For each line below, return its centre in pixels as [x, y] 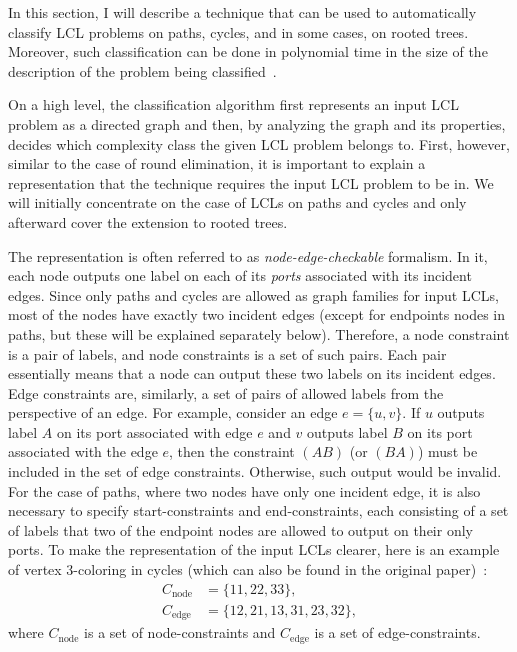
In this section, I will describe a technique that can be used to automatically [242, 12]
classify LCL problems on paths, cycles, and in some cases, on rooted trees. [238, 31]
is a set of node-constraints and [180, 632]
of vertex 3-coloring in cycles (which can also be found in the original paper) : [248, 569]
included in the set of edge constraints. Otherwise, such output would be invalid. [255, 471]
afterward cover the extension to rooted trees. [148, 221]
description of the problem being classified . [142, 70]
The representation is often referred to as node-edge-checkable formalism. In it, [248, 255]
